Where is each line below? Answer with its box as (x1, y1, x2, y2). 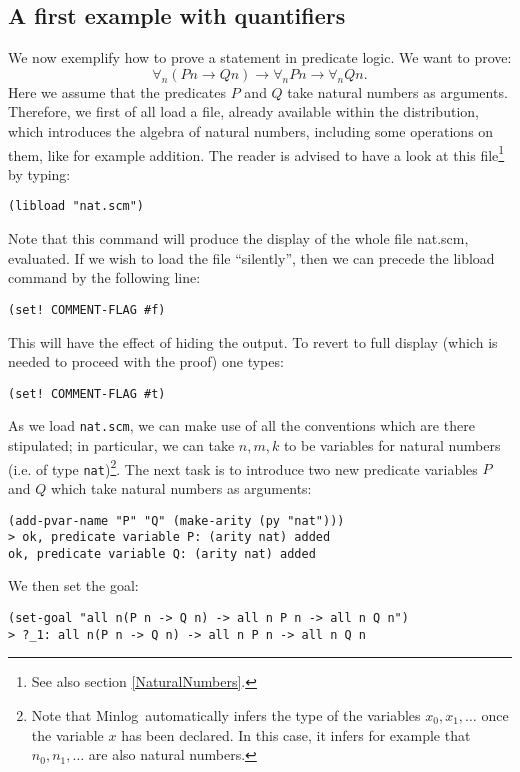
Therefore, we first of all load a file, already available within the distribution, (8, 101, 479, 122)
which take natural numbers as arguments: (50, 477, 312, 498)
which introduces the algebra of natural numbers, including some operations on (8, 120, 494, 141)
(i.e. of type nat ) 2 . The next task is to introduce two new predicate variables (8, 455, 478, 479)
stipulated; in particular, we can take (8, 435, 235, 456)
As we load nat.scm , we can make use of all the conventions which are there (8, 415, 475, 436)
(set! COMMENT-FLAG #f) (8, 302, 166, 317)
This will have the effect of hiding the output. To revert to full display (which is (8, 331, 498, 352)
